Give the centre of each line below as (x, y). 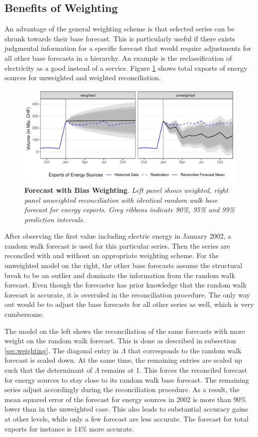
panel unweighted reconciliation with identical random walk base (121, 200)
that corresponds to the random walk (185, 350)
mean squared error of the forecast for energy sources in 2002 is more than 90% (126, 399)
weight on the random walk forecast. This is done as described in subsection (120, 341)
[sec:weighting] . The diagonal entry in (62, 350)
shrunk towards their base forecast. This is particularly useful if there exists (120, 38)
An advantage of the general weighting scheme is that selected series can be (120, 29)
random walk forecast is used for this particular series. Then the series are (117, 245)
